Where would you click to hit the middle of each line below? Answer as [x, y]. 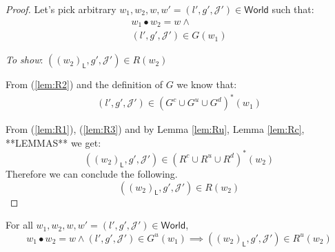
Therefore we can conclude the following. [92, 173]
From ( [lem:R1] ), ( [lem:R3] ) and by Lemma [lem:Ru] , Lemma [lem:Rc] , [155, 129]
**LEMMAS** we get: [53, 142]
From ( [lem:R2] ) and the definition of [84, 84]
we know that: [207, 84]
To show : [24, 60]
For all [19, 225]
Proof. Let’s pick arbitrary [61, 9]
